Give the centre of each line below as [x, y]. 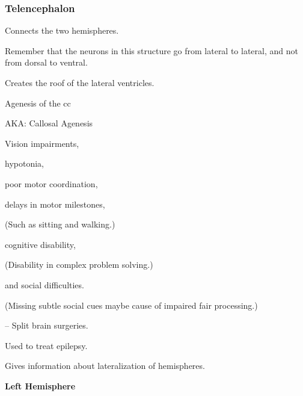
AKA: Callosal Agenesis [49, 123]
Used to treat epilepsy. [46, 345]
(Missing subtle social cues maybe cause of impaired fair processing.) [131, 305]
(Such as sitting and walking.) [60, 224]
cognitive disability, [40, 244]
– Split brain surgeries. [47, 325]
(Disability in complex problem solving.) [79, 265]
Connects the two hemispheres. [62, 30]
